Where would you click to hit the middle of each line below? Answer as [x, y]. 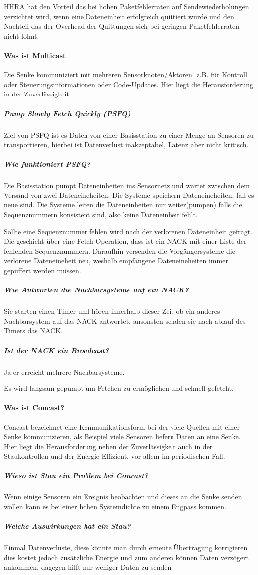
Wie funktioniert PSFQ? [47, 164]
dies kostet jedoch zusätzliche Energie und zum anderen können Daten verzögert [126, 557]
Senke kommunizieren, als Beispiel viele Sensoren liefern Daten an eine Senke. [122, 436]
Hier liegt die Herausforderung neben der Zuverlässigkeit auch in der [108, 446]
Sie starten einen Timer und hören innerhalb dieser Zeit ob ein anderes [112, 311]
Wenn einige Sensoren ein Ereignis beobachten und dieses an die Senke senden [123, 497]
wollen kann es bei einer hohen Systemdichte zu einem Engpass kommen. [115, 507]
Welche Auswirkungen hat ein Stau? [67, 526]
